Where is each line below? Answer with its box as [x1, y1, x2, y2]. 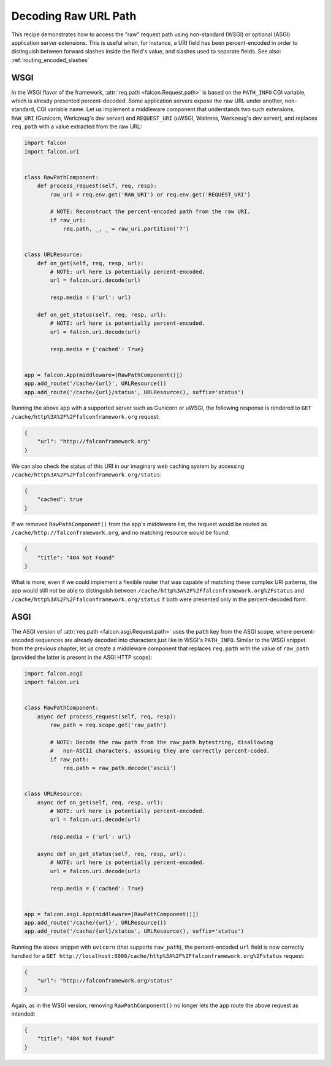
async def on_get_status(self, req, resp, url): [37, 850, 186, 857]
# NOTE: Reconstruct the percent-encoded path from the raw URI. [50, 208, 251, 215]
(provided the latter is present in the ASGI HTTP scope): [11, 653, 153, 661]
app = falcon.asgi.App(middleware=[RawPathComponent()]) [24, 911, 199, 917]
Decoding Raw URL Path [11, 9, 137, 23]
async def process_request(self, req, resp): [37, 713, 177, 720]
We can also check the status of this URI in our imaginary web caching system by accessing [11, 462, 245, 470]
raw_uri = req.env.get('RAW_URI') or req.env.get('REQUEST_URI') [50, 191, 251, 198]
